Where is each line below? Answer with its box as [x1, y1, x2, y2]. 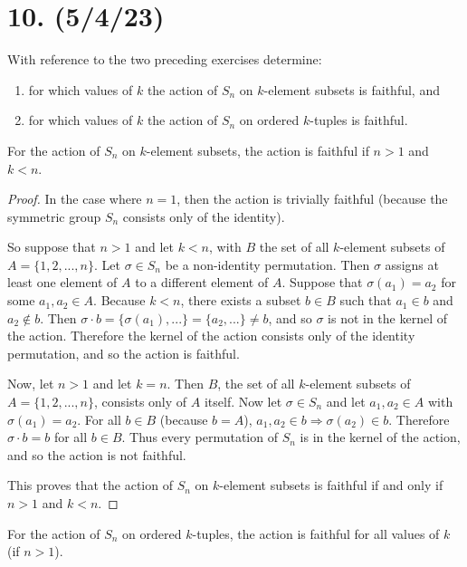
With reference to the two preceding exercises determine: [7, 50, 322, 69]
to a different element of [135, 273, 269, 292]
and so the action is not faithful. [7, 445, 186, 464]
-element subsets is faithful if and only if [219, 476, 443, 495]
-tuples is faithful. [310, 111, 408, 130]
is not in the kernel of [328, 308, 448, 327]
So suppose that [7, 237, 96, 256]
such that [339, 291, 392, 310]
